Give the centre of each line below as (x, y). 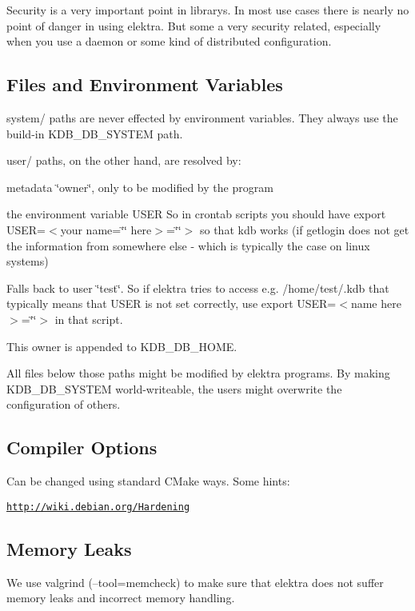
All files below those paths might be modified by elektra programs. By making (198, 373)
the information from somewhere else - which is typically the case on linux (188, 245)
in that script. (89, 319)
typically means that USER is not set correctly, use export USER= (172, 304)
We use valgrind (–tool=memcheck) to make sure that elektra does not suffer (195, 582)
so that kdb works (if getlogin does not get (304, 229)
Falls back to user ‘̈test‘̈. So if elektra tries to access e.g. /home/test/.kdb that (198, 288)
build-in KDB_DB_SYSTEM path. (95, 133)
